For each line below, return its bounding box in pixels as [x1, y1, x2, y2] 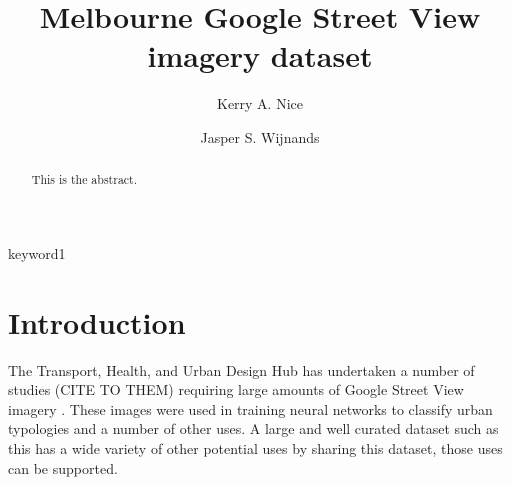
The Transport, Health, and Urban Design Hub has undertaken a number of [8, 359, 475, 380]
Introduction [8, 301, 186, 342]
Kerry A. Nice [216, 93, 304, 114]
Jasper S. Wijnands [200, 126, 320, 147]
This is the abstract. [31, 171, 138, 188]
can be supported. [8, 457, 118, 478]
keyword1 [8, 242, 66, 263]
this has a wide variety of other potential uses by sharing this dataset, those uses [8, 438, 503, 459]
